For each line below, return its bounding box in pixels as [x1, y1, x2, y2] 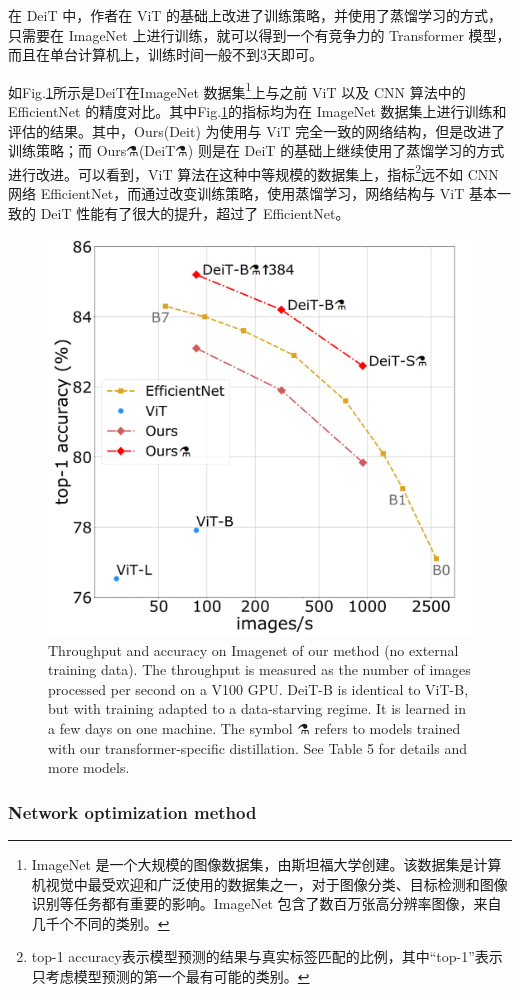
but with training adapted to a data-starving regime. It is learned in [48, 698, 467, 719]
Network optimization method [8, 799, 257, 824]
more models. [48, 757, 130, 778]
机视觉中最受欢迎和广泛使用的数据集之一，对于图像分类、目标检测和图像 [31, 873, 508, 894]
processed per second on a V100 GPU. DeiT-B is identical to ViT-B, [48, 678, 469, 699]
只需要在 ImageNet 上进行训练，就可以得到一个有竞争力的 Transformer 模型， [8, 24, 511, 45]
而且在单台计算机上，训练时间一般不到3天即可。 [8, 44, 323, 65]
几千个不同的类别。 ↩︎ [31, 912, 170, 933]
